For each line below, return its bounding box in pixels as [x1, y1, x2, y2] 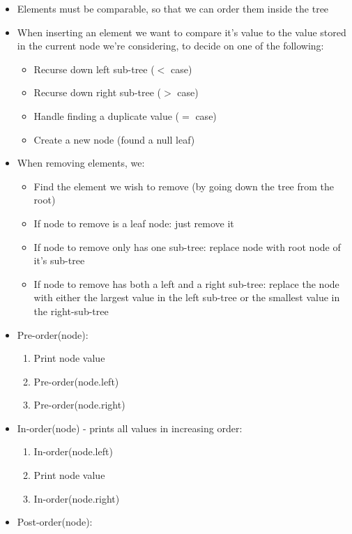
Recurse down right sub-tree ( [33, 85, 162, 100]
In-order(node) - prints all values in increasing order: [17, 420, 243, 435]
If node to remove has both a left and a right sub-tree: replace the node [33, 276, 339, 291]
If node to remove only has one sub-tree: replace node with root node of [33, 239, 341, 254]
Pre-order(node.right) [33, 397, 125, 412]
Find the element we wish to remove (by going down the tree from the [33, 178, 335, 193]
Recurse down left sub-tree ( [33, 61, 155, 76]
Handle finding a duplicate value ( [33, 108, 180, 123]
